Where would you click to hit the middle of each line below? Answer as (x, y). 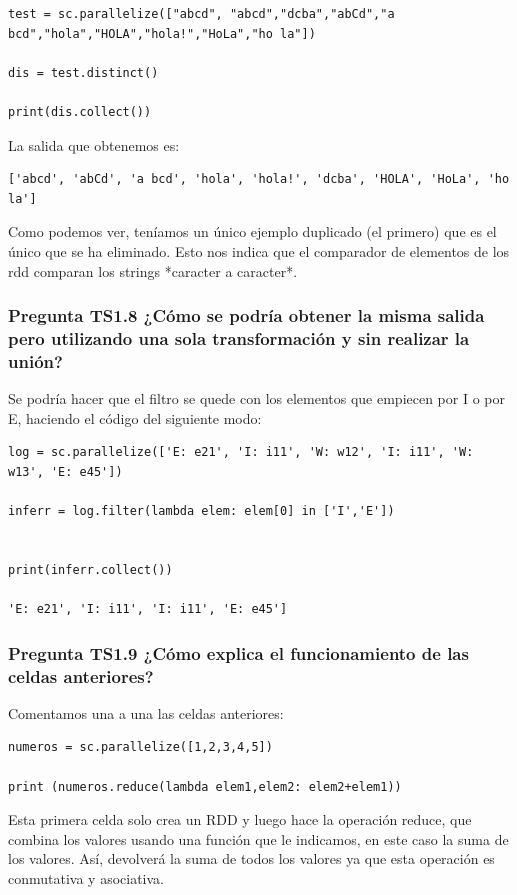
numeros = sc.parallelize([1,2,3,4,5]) (140, 747)
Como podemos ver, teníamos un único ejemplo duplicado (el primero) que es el (252, 231)
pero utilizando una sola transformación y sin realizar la (239, 337)
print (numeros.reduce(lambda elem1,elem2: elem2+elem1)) (205, 786)
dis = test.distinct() (83, 72)
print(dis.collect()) (80, 111)
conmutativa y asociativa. (86, 878)
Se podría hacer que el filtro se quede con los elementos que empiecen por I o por (256, 398)
